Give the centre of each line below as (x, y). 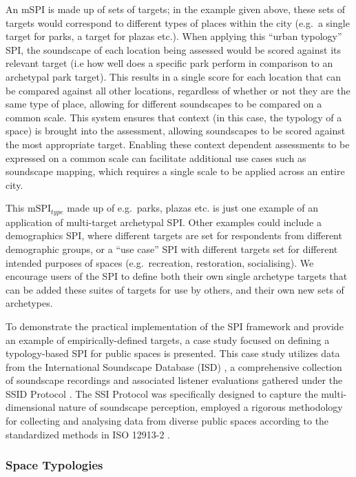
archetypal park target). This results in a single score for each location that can (174, 76)
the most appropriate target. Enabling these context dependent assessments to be (178, 144)
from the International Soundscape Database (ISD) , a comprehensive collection (174, 366)
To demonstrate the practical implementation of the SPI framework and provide (175, 326)
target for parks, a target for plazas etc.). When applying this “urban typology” (174, 36)
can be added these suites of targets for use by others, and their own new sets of (175, 289)
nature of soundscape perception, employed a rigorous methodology (201, 407)
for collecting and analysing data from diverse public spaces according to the (167, 421)
